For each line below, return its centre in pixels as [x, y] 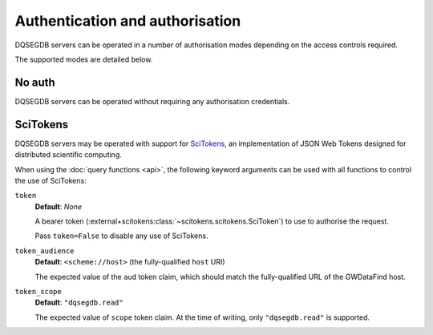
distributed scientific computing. [68, 155]
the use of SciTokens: [51, 180]
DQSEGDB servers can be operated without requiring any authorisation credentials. [152, 101]
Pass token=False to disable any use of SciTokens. [121, 236]
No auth [35, 82]
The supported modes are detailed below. [84, 59]
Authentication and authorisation [128, 21]
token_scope [38, 292]
